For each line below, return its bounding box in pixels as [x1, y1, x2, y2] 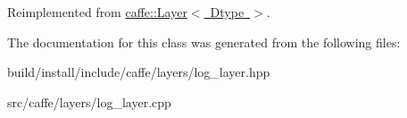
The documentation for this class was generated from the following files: [7, 32, 401, 51]
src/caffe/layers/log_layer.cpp [7, 92, 171, 111]
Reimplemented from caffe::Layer [7, 3, 187, 21]
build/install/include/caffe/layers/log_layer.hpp [7, 63, 270, 81]
